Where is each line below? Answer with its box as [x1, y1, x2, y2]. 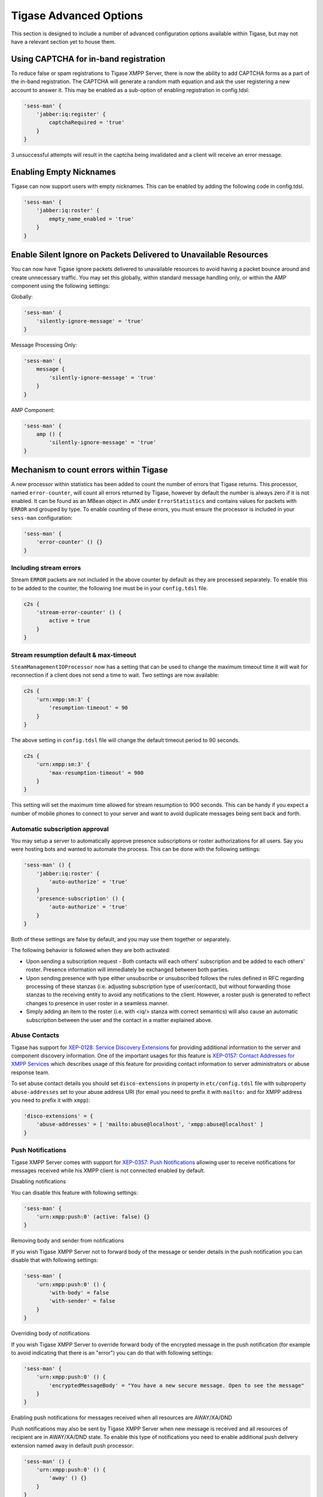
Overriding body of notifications [11, 1330, 90, 1337]
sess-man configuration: [11, 514, 73, 521]
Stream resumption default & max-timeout [11, 650, 137, 659]
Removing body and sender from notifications [11, 1237, 124, 1244]
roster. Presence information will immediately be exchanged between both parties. [26, 966, 230, 973]
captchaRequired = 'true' [48, 119, 125, 126]
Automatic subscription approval [11, 825, 109, 833]
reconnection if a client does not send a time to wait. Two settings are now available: [11, 671, 220, 679]
